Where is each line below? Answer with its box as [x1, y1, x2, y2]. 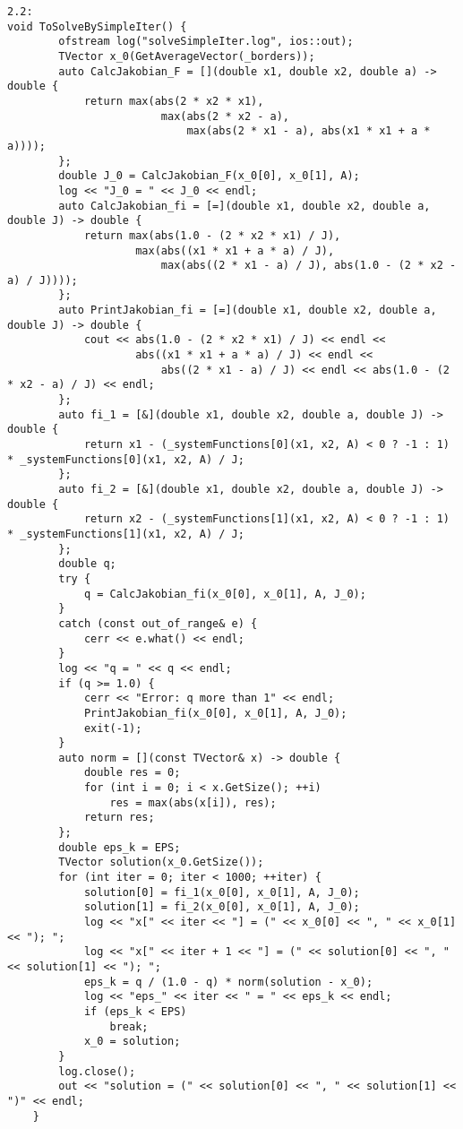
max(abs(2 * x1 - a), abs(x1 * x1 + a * [186, 125, 431, 138]
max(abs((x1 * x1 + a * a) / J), [135, 244, 335, 257]
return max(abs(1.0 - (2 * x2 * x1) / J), [83, 228, 341, 242]
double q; [58, 557, 116, 571]
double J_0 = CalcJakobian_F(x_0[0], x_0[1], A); [58, 169, 360, 183]
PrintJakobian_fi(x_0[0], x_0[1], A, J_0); [83, 706, 347, 720]
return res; [83, 811, 155, 824]
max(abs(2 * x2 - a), [160, 109, 289, 123]
